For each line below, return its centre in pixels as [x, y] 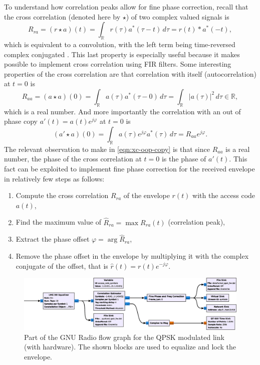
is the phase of [184, 159]
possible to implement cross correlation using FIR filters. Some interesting [118, 64]
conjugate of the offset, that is [62, 265]
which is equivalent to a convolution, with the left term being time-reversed [120, 44]
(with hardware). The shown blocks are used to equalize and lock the [130, 347]
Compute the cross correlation [62, 195]
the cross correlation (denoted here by [62, 16]
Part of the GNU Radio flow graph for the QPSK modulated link [124, 337]
